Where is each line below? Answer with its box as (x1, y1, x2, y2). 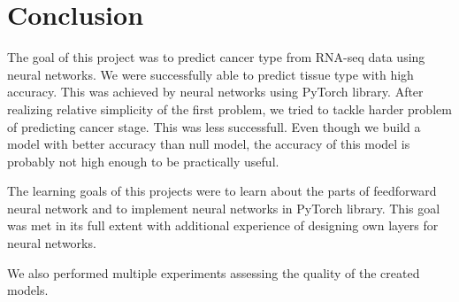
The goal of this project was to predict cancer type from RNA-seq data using (7, 48, 425, 66)
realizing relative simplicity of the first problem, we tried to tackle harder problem (7, 99, 452, 118)
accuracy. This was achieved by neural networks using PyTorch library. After (7, 82, 424, 101)
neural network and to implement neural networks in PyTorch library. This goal (7, 198, 440, 217)
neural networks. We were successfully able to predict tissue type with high (7, 65, 414, 83)
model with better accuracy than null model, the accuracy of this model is (7, 135, 410, 153)
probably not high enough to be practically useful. (7, 151, 279, 170)
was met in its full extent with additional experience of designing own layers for (7, 216, 439, 235)
